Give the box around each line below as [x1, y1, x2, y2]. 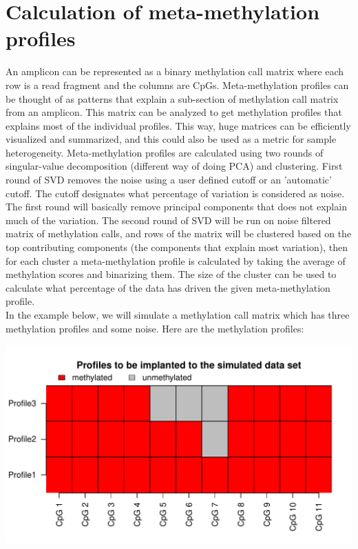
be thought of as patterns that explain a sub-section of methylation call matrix [6, 91, 339, 106]
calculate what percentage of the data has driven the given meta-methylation [6, 280, 330, 295]
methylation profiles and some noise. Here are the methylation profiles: [6, 321, 304, 335]
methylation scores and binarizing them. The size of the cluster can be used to [6, 267, 337, 281]
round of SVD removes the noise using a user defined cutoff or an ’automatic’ [6, 172, 332, 187]
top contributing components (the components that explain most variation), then [6, 240, 348, 254]
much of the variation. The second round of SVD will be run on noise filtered [6, 212, 331, 227]
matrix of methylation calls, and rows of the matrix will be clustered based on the [6, 226, 352, 241]
